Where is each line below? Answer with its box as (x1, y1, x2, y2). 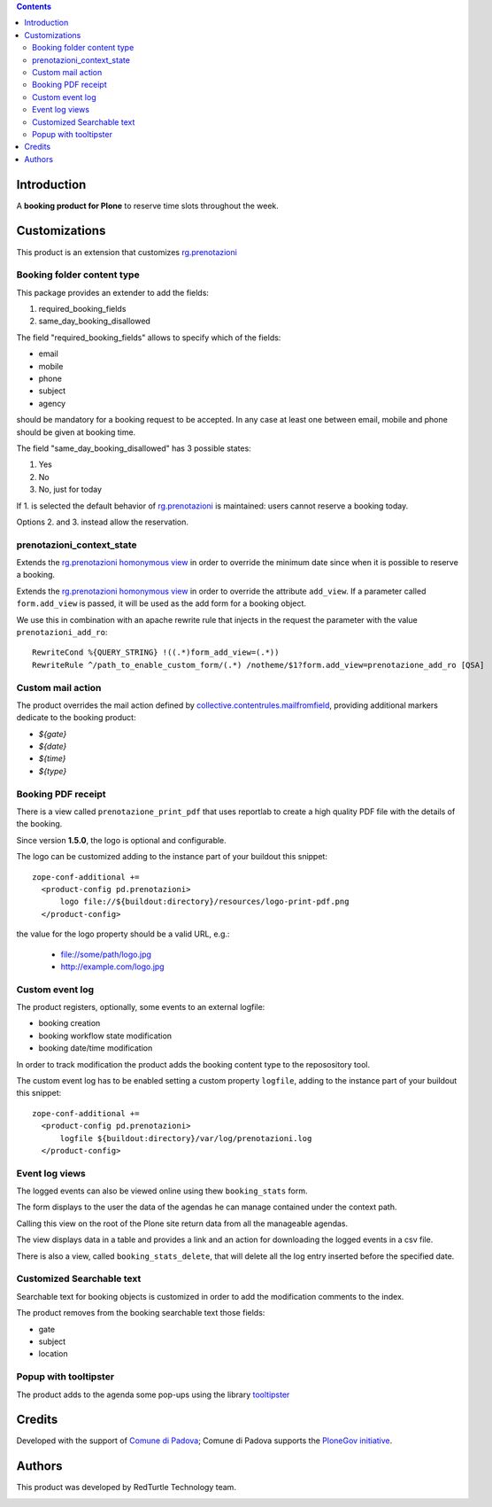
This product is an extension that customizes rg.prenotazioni (16, 246, 238, 257)
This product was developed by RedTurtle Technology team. (16, 1482, 236, 1493)
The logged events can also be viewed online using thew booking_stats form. (16, 1185, 308, 1196)
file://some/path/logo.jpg (60, 949, 152, 959)
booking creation (38, 1018, 101, 1029)
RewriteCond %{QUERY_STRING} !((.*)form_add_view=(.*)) (32, 648, 280, 657)
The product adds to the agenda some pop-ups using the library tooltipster (16, 1389, 290, 1400)
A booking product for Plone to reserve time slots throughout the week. (16, 200, 279, 211)
